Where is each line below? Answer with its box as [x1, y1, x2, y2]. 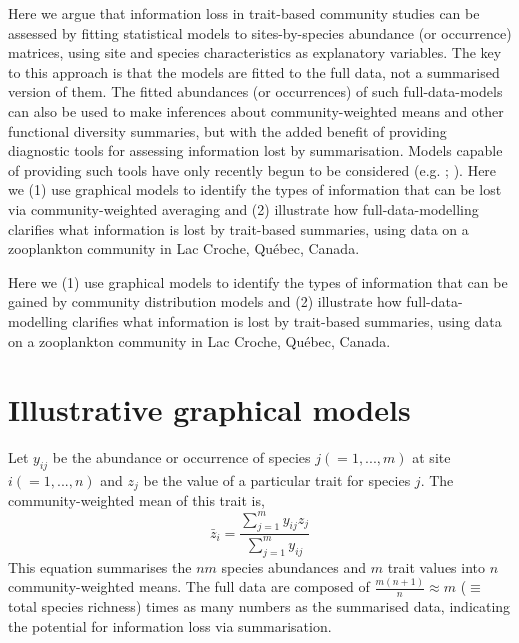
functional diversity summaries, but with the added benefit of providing [8, 120, 447, 141]
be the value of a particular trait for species [143, 470, 411, 491]
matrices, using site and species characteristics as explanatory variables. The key [8, 42, 502, 63]
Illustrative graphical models [8, 389, 411, 430]
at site [412, 447, 451, 468]
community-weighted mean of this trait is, [8, 490, 265, 511]
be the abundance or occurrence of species [52, 447, 311, 468]
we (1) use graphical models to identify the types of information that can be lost [8, 179, 502, 200]
